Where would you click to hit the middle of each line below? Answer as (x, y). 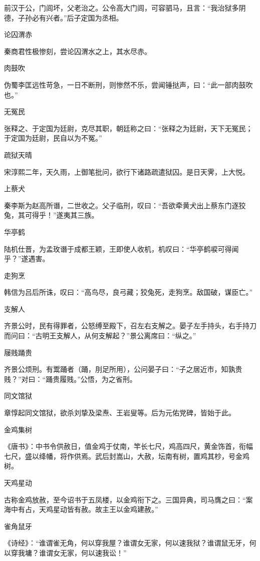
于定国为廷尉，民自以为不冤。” (53, 138)
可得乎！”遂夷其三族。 (62, 215)
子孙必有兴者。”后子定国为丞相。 (70, 17)
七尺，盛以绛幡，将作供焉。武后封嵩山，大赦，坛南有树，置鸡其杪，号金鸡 (127, 456)
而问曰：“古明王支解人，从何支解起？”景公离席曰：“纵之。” (100, 336)
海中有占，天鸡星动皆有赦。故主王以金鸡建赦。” (81, 509)
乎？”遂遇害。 (27, 258)
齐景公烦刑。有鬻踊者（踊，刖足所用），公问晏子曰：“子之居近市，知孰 (120, 369)
